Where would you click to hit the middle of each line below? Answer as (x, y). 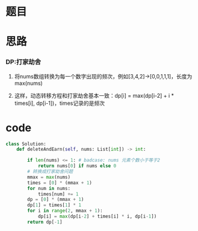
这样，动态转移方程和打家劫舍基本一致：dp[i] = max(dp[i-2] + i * (94, 95)
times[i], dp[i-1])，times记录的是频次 (59, 103)
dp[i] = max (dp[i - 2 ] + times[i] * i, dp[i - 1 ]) (97, 217)
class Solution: (26, 144)
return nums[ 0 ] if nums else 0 (77, 166)
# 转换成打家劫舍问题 (50, 172)
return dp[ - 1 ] (45, 222)
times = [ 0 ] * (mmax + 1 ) (60, 183)
